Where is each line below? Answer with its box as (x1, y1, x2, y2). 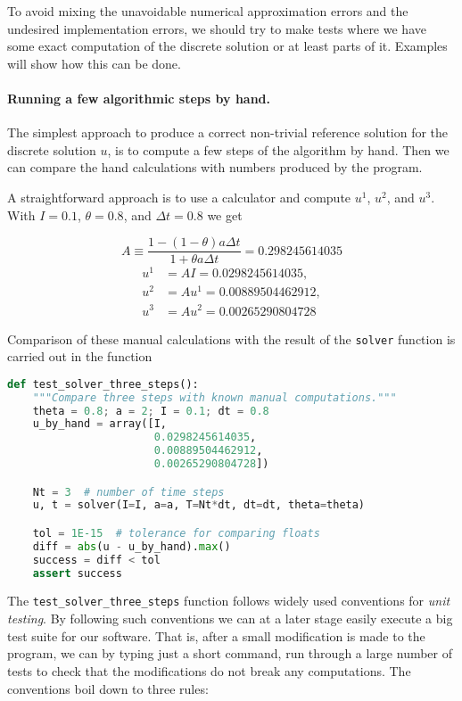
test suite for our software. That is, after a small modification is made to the (7, 626, 425, 645)
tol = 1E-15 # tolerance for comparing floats (32, 526, 320, 540)
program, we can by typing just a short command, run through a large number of (7, 644, 453, 663)
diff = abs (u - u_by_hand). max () (32, 540, 231, 553)
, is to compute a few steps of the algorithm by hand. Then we (107, 140, 450, 159)
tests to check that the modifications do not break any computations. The (7, 661, 411, 680)
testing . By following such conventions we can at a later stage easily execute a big (7, 609, 453, 628)
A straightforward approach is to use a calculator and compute (7, 187, 351, 206)
